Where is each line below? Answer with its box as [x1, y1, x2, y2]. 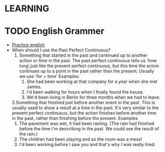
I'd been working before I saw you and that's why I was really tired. [19, 142, 156, 148]
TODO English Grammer [4, 26, 105, 37]
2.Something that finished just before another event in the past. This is [11, 100, 155, 106]
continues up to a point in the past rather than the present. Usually [19, 68, 154, 74]
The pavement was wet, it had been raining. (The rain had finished [19, 120, 155, 126]
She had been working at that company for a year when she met [26, 78, 158, 84]
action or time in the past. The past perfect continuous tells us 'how [19, 58, 157, 64]
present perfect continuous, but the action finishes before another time [11, 110, 157, 116]
